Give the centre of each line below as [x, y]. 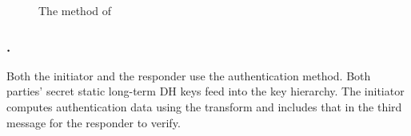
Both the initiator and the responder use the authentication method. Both [189, 75]
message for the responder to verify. [94, 122]
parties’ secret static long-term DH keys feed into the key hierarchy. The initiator [205, 91]
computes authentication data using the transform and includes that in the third [204, 107]
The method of [75, 10]
